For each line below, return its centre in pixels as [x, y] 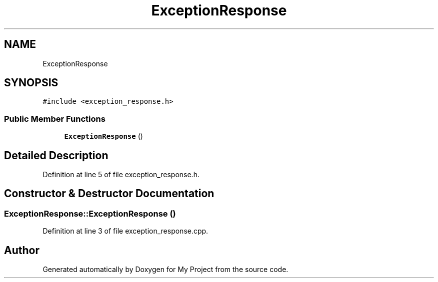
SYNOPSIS [31, 83]
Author [22, 250]
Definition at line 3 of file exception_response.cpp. [125, 231]
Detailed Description [56, 155]
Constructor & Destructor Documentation [109, 194]
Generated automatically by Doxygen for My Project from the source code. [165, 270]
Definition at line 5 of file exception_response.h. [121, 175]
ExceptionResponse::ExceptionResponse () [90, 213]
